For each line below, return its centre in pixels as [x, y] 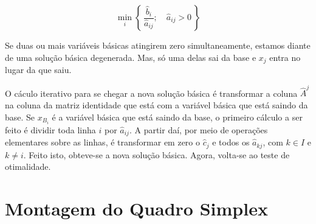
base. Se [20, 117]
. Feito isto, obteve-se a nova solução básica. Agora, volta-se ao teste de [156, 154]
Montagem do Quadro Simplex [136, 208]
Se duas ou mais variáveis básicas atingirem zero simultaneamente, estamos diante [158, 45]
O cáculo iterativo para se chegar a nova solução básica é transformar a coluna [151, 93]
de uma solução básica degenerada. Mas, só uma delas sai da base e [131, 57]
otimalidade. [28, 166]
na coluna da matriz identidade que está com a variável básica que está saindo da [156, 104]
